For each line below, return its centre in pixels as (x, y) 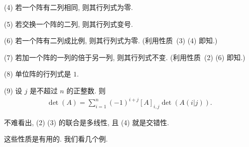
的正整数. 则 (86, 90)
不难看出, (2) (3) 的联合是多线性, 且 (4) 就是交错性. (87, 122)
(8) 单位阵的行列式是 (38, 74)
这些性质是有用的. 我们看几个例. (56, 139)
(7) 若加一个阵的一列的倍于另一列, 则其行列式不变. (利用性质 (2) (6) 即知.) (125, 57)
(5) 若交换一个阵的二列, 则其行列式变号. (68, 24)
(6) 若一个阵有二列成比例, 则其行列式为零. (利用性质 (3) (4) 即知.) (111, 40)
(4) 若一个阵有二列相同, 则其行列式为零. (68, 7)
